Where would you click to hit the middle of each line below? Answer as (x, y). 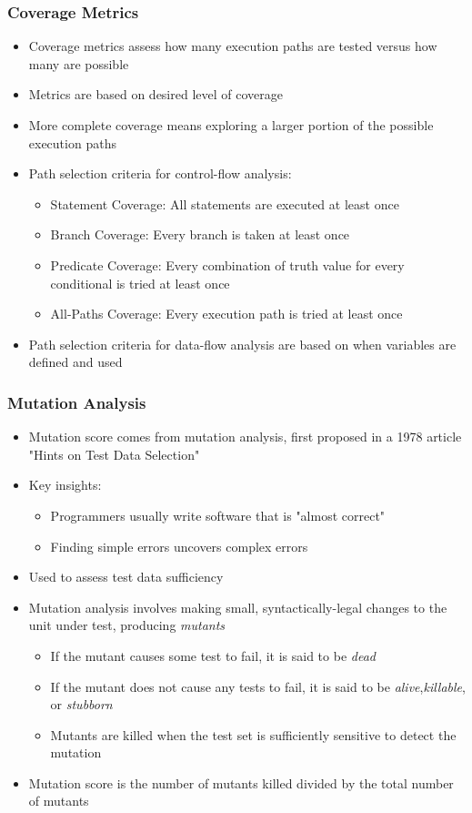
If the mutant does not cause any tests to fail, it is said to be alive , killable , (258, 686)
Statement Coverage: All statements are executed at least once (225, 203)
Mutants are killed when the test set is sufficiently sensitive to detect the (253, 734)
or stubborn (81, 704)
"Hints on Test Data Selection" (114, 454)
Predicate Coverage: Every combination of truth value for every (227, 264)
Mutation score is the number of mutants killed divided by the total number (241, 783)
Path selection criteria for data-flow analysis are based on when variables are (242, 344)
